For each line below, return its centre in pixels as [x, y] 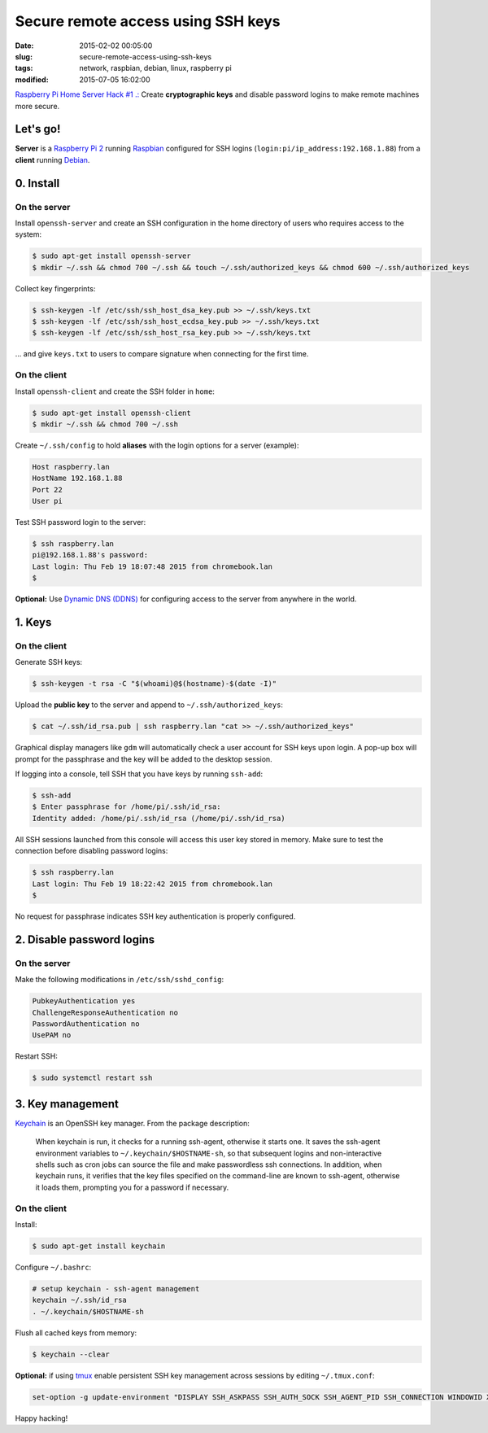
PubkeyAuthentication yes [84, 1001]
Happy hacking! [41, 1418]
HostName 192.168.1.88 [77, 478]
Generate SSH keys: [49, 662]
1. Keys [33, 623]
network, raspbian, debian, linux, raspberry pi [155, 68]
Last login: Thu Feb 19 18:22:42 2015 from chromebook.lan [152, 884]
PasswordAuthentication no [86, 1024]
